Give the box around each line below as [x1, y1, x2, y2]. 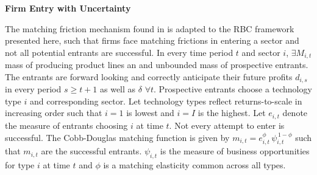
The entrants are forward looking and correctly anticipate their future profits [5, 70, 293, 83]
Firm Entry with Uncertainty [5, 2, 131, 14]
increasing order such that [5, 106, 102, 119]
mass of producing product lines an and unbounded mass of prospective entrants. [5, 58, 308, 71]
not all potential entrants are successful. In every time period [5, 46, 233, 58]
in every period [5, 83, 62, 95]
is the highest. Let [198, 106, 266, 119]
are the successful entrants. [41, 145, 142, 157]
